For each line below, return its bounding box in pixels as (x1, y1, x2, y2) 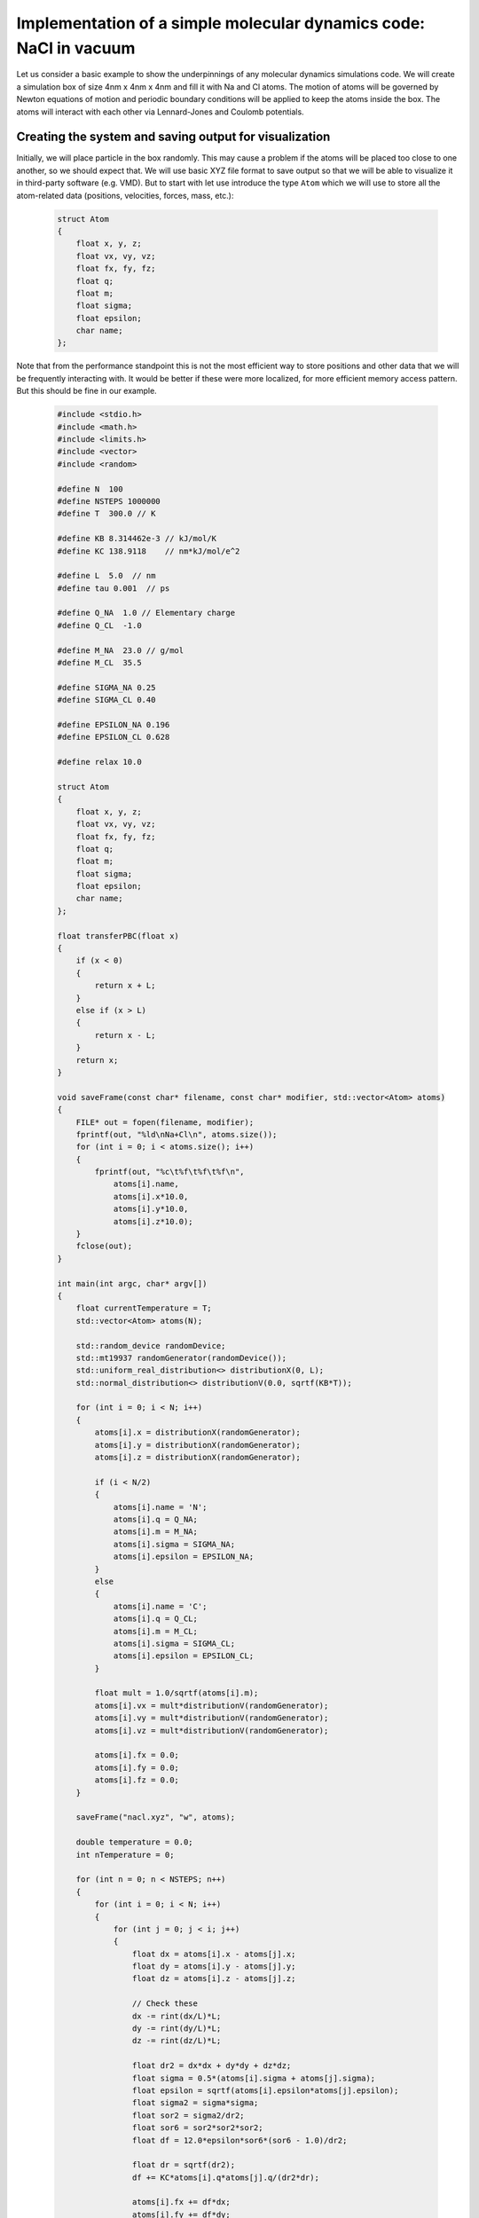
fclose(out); (75, 1241, 133, 1251)
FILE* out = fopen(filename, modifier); (75, 1117, 255, 1127)
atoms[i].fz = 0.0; (94, 1775, 179, 1785)
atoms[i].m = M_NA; (113, 1527, 199, 1537)
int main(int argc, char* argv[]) (57, 1278, 208, 1288)
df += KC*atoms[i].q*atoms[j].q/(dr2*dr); (131, 2172, 319, 2183)
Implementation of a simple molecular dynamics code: (16, 13, 426, 33)
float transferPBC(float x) (57, 931, 179, 940)
